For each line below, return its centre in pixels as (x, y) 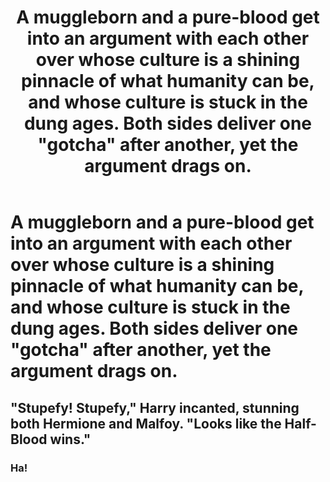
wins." (70, 439)
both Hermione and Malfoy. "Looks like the (146, 423)
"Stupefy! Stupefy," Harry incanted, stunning (155, 407)
